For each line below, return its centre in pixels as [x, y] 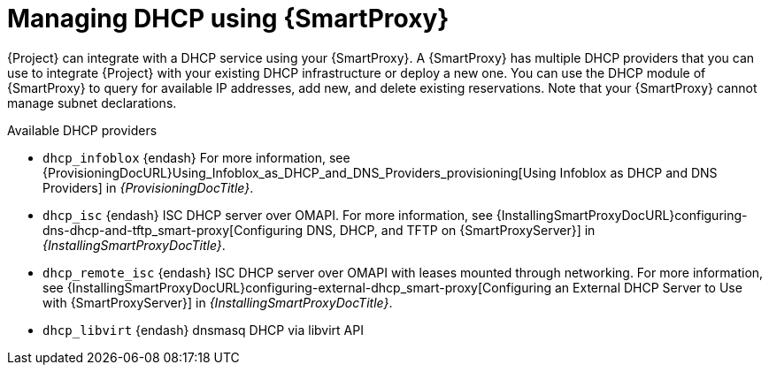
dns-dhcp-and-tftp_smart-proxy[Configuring [173, 230]
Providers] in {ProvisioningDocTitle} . [148, 187]
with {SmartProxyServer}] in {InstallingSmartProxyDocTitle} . [218, 302]
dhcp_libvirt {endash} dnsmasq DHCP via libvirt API [203, 330]
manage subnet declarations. [92, 102]
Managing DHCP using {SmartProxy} [228, 19]
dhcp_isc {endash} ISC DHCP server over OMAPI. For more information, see [268, 215]
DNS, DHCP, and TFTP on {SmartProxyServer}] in [451, 230]
